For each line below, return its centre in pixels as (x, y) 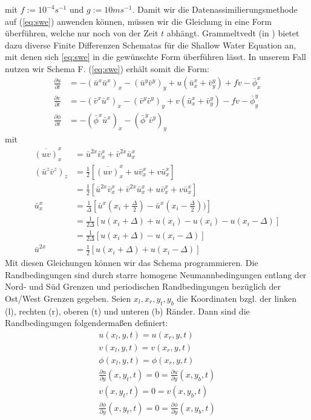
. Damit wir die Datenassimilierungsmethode (215, 9)
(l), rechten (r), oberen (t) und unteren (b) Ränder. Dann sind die (127, 311)
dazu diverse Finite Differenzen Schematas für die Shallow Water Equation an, (151, 45)
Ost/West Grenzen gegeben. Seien (68, 298)
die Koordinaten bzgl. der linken (237, 298)
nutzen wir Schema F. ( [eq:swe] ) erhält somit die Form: (107, 68)
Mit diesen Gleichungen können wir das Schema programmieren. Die (132, 263)
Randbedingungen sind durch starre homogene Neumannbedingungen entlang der (156, 274)
